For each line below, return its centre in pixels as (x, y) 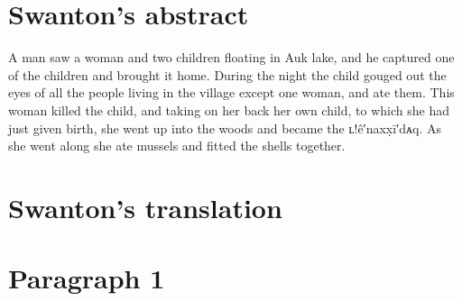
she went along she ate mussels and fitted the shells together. (177, 146)
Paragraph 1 (87, 278)
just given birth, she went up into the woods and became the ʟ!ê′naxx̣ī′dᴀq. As (225, 128)
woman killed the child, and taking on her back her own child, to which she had (229, 109)
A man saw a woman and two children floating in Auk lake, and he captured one (231, 57)
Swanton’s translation (145, 207)
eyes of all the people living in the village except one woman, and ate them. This (231, 92)
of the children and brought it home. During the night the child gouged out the (227, 74)
